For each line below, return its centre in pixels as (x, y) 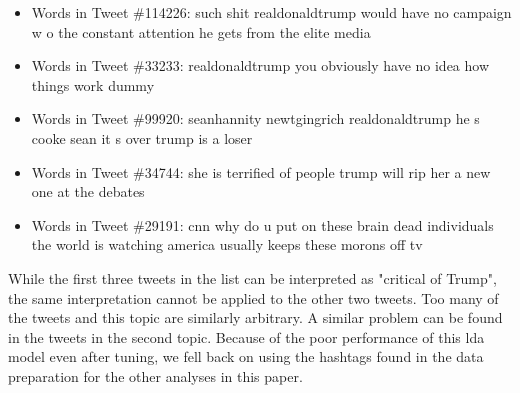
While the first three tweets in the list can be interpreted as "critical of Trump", (252, 277)
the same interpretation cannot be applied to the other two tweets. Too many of (253, 297)
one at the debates (88, 191)
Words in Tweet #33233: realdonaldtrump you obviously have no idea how (260, 65)
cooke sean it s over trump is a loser (142, 137)
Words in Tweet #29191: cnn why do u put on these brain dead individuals (262, 224)
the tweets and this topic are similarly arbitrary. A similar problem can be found (255, 317)
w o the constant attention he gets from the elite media (201, 31)
